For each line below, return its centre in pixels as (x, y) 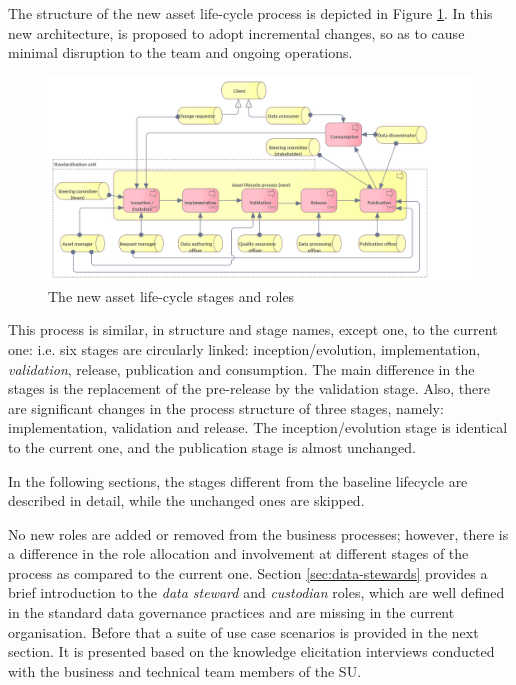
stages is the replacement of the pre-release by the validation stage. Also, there (249, 388)
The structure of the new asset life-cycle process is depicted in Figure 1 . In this (250, 13)
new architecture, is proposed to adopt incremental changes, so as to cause (236, 32)
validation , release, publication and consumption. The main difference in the (241, 368)
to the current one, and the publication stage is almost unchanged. (212, 446)
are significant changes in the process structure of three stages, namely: (226, 407)
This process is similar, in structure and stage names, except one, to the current (253, 329)
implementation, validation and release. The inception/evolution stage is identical (258, 427)
